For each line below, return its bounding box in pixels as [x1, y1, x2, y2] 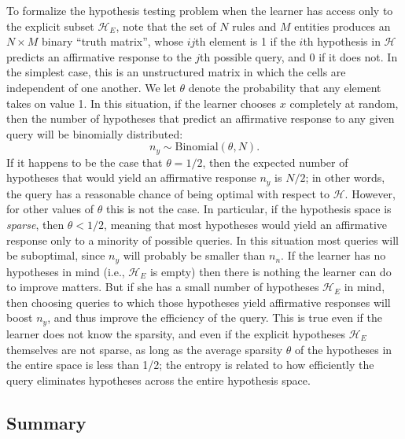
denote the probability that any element [188, 79, 381, 95]
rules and [232, 17, 277, 34]
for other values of [6, 201, 94, 217]
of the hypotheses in [295, 341, 392, 357]
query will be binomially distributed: [6, 125, 183, 142]
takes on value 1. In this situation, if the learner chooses [6, 94, 277, 111]
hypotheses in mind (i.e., [6, 263, 125, 279]
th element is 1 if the [195, 33, 296, 50]
